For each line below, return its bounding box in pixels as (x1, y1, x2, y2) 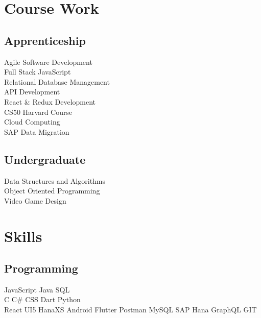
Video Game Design (4, 195, 66, 206)
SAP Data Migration (4, 126, 69, 137)
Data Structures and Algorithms (4, 175, 106, 186)
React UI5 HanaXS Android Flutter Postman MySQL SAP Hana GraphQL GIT (4, 304, 257, 315)
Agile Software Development (4, 56, 92, 67)
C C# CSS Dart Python (4, 294, 81, 305)
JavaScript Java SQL (4, 284, 70, 295)
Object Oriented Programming (4, 185, 100, 196)
